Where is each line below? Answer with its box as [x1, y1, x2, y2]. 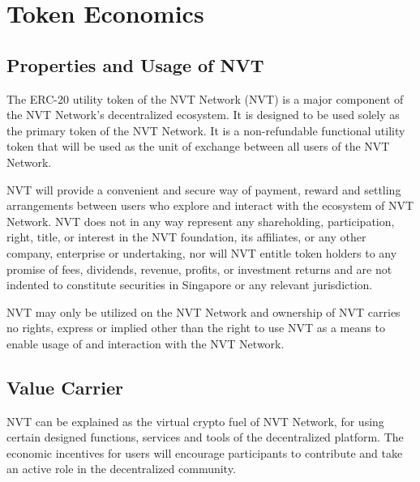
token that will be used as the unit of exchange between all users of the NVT [6, 138, 390, 155]
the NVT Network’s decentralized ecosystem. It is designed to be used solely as [6, 106, 400, 123]
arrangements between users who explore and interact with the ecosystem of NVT [6, 197, 414, 214]
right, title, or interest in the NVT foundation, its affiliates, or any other [6, 228, 366, 245]
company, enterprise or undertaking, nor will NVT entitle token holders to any [6, 244, 397, 261]
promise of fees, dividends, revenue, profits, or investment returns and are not [6, 260, 392, 277]
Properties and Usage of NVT [6, 52, 264, 77]
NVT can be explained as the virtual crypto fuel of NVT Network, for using [6, 412, 384, 429]
